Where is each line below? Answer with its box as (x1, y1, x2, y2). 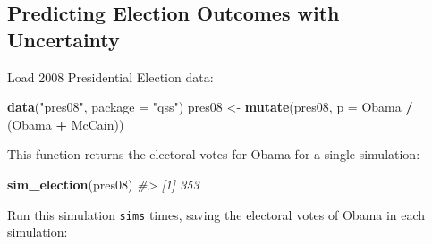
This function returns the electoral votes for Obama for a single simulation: (7, 145, 420, 164)
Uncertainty (7, 25, 120, 53)
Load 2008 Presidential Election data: (7, 67, 214, 86)
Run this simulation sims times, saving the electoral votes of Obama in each (7, 205, 426, 223)
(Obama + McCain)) (7, 114, 124, 133)
